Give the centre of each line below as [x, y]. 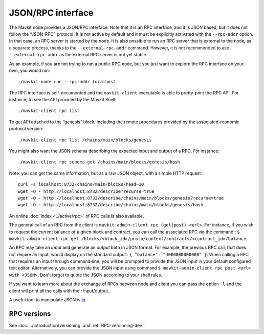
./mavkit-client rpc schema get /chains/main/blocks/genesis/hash [99, 162]
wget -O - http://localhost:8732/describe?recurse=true [86, 191]
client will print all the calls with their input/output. [59, 290]
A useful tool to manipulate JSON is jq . [48, 300]
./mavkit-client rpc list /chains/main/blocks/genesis [85, 140]
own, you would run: [30, 70]
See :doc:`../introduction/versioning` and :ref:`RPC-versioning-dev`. [77, 325]
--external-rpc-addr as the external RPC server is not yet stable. [78, 55]
